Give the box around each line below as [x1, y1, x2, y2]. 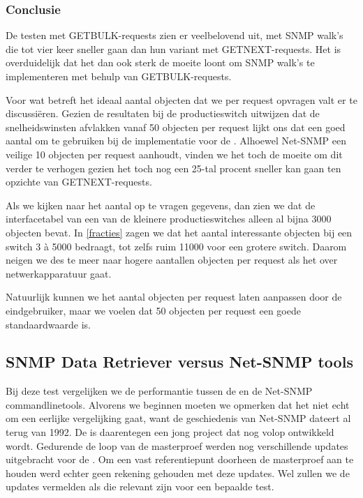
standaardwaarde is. [6, 317, 91, 331]
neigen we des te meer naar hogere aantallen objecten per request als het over [6, 252, 338, 267]
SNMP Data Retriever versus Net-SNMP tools [6, 351, 353, 372]
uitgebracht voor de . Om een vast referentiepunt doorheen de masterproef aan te [6, 452, 354, 467]
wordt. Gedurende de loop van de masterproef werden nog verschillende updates [6, 438, 348, 453]
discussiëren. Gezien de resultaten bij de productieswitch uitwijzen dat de [6, 106, 320, 121]
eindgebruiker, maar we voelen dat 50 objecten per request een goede [6, 303, 301, 317]
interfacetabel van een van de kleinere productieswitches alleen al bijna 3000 [6, 211, 332, 226]
